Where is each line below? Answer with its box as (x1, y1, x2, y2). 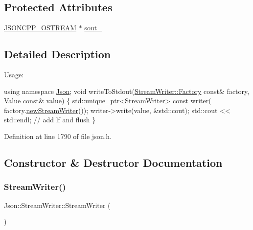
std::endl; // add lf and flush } (4, 115, 96, 125)
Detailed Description (4, 46, 111, 62)
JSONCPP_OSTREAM (4, 23, 77, 33)
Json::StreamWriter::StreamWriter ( (4, 200, 111, 210)
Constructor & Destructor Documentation (4, 155, 223, 170)
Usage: (4, 69, 24, 79)
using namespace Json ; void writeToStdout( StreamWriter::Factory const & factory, (4, 86, 250, 96)
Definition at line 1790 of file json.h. (4, 131, 112, 141)
